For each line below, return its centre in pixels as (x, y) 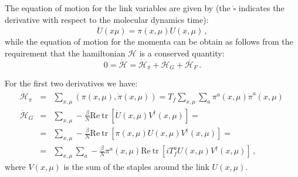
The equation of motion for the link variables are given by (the (118, 8)
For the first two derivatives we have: (71, 83)
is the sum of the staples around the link (136, 167)
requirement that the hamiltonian (65, 53)
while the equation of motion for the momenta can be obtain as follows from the (149, 41)
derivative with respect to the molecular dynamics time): (107, 19)
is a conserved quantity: (182, 53)
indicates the (261, 8)
